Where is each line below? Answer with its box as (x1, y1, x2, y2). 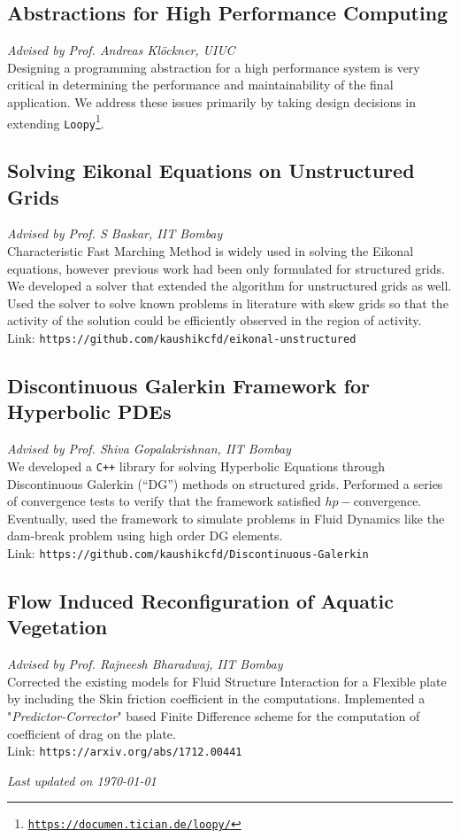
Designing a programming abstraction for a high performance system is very (7, 58, 420, 76)
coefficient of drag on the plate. (7, 724, 176, 742)
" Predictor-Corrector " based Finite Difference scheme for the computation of (7, 706, 420, 725)
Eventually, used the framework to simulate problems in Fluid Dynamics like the (7, 508, 445, 527)
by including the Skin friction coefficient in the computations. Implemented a (7, 689, 425, 708)
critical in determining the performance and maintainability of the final (7, 75, 394, 94)
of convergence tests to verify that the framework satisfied (7, 492, 321, 510)
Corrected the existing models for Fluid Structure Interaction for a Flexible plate (7, 671, 447, 690)
